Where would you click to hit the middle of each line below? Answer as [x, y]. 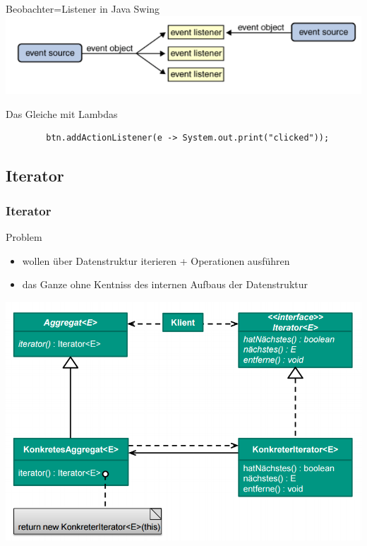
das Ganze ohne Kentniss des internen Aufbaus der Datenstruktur [165, 284]
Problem [24, 237]
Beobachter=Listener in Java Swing [83, 8]
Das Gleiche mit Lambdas [62, 113]
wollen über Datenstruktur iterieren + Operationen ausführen [156, 260]
